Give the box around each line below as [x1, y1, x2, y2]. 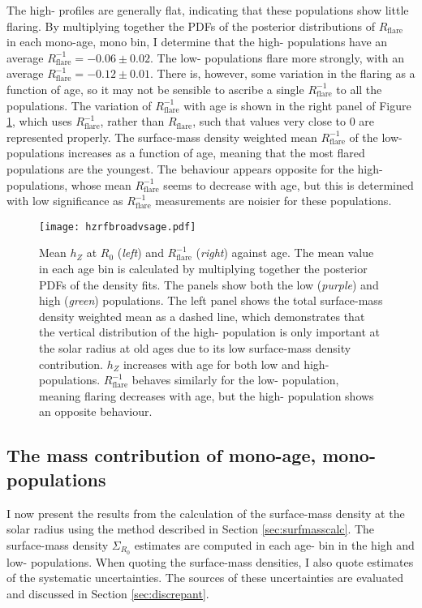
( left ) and [117, 244, 164, 261]
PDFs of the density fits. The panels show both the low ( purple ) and [39, 276, 379, 293]
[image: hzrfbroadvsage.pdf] [39, 221, 196, 233]
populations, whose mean [6, 176, 131, 193]
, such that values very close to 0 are [192, 113, 375, 130]
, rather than [100, 113, 165, 130]
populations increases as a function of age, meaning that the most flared [6, 144, 365, 161]
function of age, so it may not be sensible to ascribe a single [6, 80, 304, 97]
